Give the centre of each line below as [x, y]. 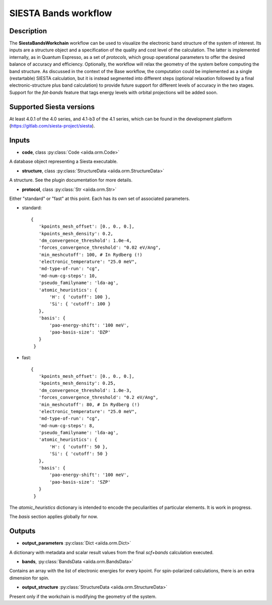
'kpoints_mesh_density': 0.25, [77, 383]
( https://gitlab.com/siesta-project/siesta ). [52, 126]
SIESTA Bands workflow [61, 13]
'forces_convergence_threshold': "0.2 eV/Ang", [98, 397]
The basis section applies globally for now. [54, 517]
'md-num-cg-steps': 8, [67, 425]
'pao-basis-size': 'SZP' [80, 482]
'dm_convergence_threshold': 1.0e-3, [85, 390]
